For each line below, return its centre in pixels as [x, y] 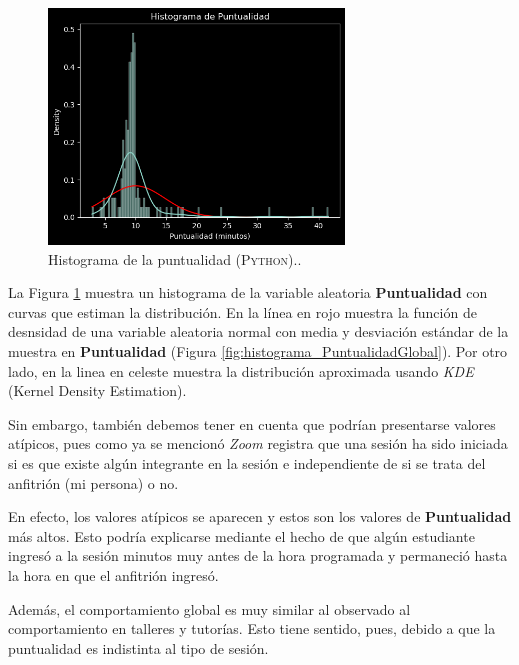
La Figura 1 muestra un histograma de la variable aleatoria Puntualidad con [248, 292]
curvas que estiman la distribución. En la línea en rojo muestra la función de [242, 311]
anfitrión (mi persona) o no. [93, 482]
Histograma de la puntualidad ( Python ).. [175, 258]
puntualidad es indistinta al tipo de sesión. [138, 647]
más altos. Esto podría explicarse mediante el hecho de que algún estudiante [241, 535]
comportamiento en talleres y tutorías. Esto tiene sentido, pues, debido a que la [252, 628]
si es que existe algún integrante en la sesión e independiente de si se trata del [247, 463]
